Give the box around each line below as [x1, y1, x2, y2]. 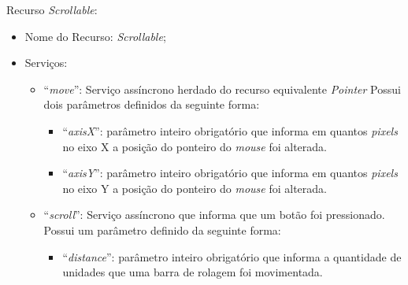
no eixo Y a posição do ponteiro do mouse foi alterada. [62, 180, 327, 196]
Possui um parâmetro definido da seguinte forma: [43, 221, 281, 238]
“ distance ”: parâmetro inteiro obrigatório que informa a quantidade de [62, 248, 402, 265]
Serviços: [24, 54, 68, 71]
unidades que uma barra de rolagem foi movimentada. [62, 264, 323, 280]
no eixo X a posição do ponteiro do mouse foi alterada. [62, 138, 327, 154]
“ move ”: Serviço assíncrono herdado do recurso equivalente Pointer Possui [43, 80, 401, 97]
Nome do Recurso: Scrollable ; [24, 28, 166, 44]
